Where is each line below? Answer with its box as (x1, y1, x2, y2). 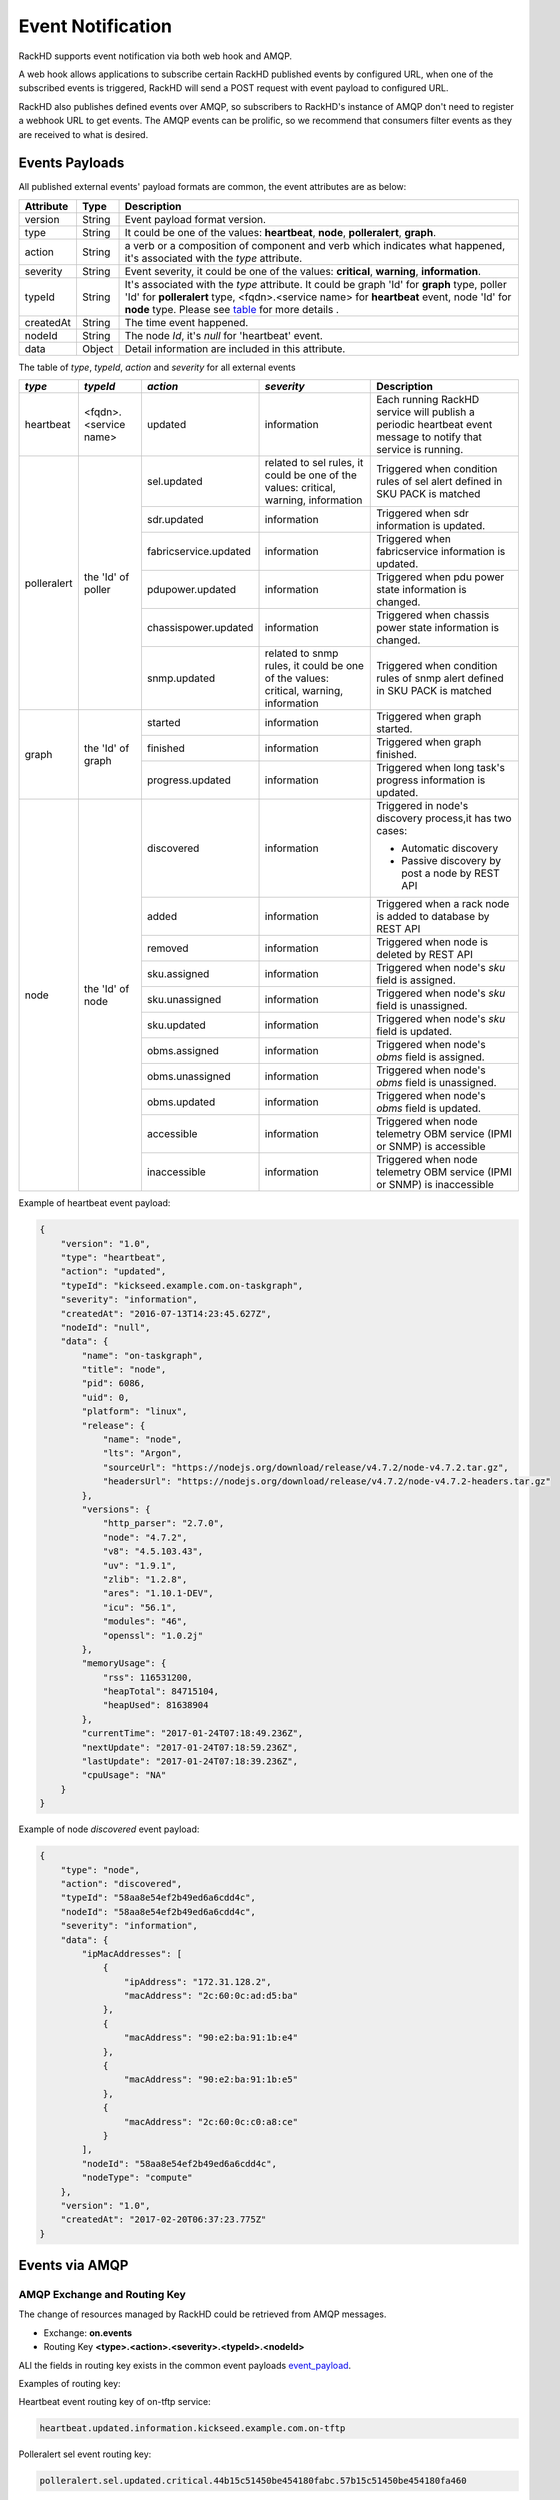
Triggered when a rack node (376, 897, 510, 911)
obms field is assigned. (376, 1050, 485, 1064)
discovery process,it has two (376, 811, 512, 825)
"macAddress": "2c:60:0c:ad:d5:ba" (123, 1990, 299, 2002)
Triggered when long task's (376, 761, 505, 775)
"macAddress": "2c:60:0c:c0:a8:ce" (123, 2116, 299, 2127)
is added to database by (376, 910, 490, 924)
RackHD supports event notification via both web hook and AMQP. (18, 50, 293, 62)
